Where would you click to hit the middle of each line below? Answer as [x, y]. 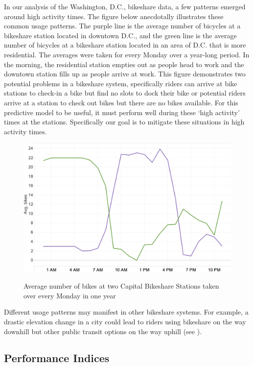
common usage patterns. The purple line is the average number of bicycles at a [122, 26]
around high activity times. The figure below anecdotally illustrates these [114, 16]
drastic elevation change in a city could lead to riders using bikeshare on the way [125, 322]
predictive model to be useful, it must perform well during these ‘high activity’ [122, 112]
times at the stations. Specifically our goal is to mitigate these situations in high [124, 122]
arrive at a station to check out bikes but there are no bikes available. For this [121, 102]
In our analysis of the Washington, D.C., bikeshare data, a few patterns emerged [125, 6]
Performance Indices [57, 357]
